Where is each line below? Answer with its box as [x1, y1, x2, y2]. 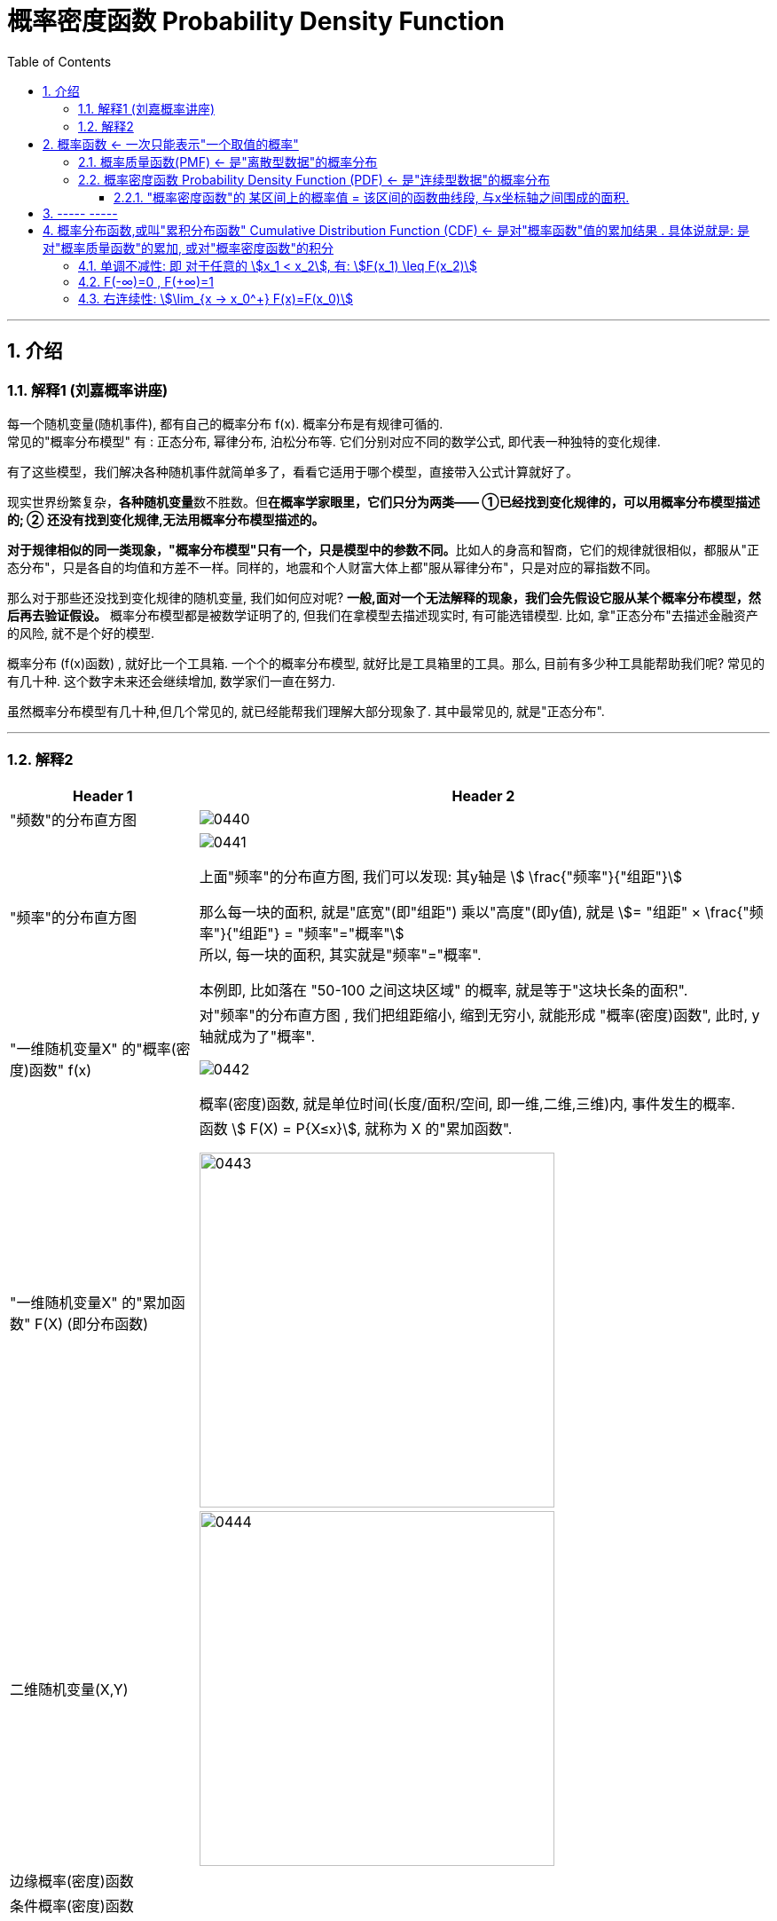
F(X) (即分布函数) [34, 1314, 149, 1333]
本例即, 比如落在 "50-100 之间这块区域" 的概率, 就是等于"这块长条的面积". [199, 980, 688, 999]
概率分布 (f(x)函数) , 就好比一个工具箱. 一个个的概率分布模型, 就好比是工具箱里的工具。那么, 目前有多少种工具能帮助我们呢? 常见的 [7, 655, 765, 671]
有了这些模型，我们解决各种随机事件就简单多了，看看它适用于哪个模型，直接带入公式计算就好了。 [7, 463, 578, 479]
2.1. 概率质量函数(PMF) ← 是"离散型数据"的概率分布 [78, 154, 378, 169]
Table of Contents [7, 53, 112, 69]
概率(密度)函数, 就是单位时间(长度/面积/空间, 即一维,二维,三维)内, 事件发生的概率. [199, 1094, 735, 1113]
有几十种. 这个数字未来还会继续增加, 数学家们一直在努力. [7, 673, 335, 689]
